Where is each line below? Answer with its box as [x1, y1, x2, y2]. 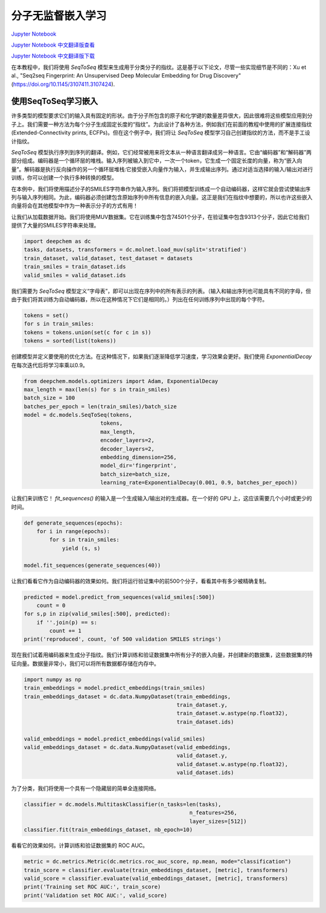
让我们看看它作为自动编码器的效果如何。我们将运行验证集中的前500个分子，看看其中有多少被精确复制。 [11, 577, 270, 584]
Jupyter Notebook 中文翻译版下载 [11, 52, 95, 60]
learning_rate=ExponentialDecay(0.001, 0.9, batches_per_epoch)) [100, 479, 298, 486]
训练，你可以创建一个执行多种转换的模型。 [11, 174, 117, 182]
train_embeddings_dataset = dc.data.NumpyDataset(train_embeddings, [24, 693, 231, 700]
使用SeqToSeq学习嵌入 [11, 96, 98, 106]
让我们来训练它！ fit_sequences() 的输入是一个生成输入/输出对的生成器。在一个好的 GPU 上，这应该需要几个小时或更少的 [11, 495, 312, 502]
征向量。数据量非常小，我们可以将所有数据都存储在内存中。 [11, 659, 159, 667]
